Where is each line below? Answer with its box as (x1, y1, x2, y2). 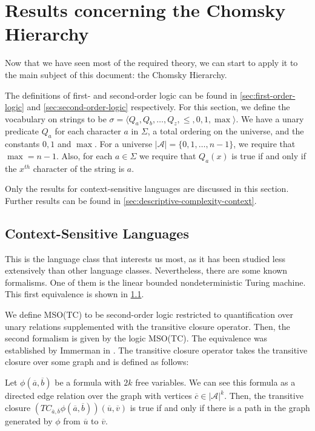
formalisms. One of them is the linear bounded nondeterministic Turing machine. (5, 275, 306, 288)
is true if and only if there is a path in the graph (130, 401, 310, 413)
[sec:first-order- (240, 88, 296, 101)
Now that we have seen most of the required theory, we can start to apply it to (5, 56, 298, 69)
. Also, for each (56, 149, 113, 162)
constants (5, 137, 40, 150)
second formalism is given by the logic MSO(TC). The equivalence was (5, 332, 268, 344)
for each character (55, 125, 121, 137)
